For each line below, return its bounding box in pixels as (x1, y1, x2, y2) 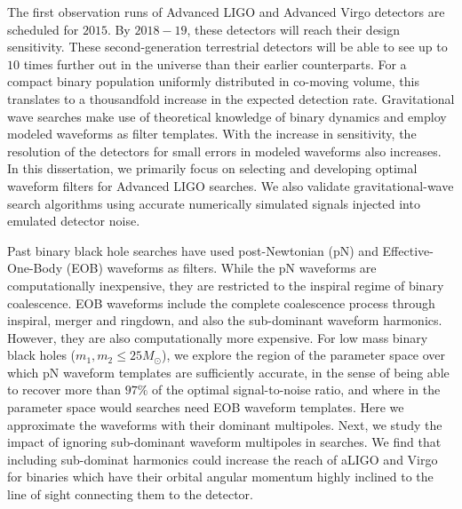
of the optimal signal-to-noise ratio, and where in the (152, 380, 441, 399)
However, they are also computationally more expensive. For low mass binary (7, 328, 428, 346)
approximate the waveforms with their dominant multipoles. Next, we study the (7, 415, 442, 433)
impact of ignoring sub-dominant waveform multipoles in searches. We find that (7, 433, 442, 451)
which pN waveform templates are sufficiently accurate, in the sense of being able (7, 362, 450, 381)
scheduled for (7, 20, 79, 38)
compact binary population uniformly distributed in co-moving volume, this (7, 72, 419, 91)
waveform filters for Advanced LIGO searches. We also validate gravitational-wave (7, 176, 454, 195)
